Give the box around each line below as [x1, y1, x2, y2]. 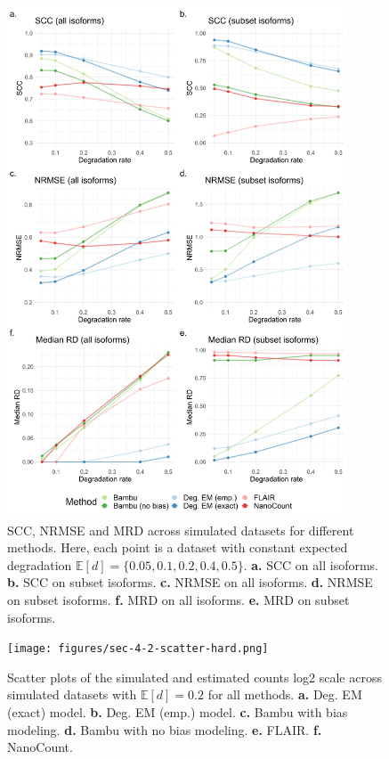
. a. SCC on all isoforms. [243, 555, 379, 574]
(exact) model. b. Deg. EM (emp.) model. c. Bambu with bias [7, 702, 348, 721]
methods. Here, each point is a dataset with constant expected [7, 538, 348, 557]
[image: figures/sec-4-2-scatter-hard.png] [7, 642, 269, 656]
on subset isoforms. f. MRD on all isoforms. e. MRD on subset [7, 590, 350, 608]
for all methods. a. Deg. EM [207, 685, 362, 704]
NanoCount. [7, 738, 73, 756]
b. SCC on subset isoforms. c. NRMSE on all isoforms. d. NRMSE [7, 573, 373, 592]
